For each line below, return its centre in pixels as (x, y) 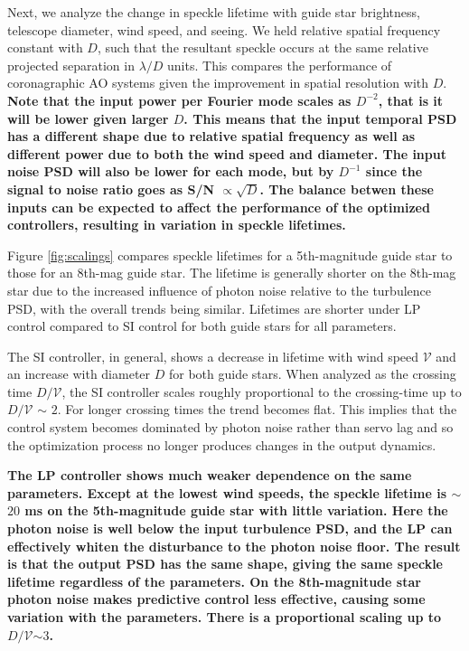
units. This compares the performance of (280, 65)
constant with (45, 47)
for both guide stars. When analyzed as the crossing (312, 374)
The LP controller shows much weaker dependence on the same (210, 475)
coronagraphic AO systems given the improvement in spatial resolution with (218, 83)
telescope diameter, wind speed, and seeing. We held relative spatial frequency (224, 29)
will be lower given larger (88, 118)
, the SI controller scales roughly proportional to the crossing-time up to (262, 391)
